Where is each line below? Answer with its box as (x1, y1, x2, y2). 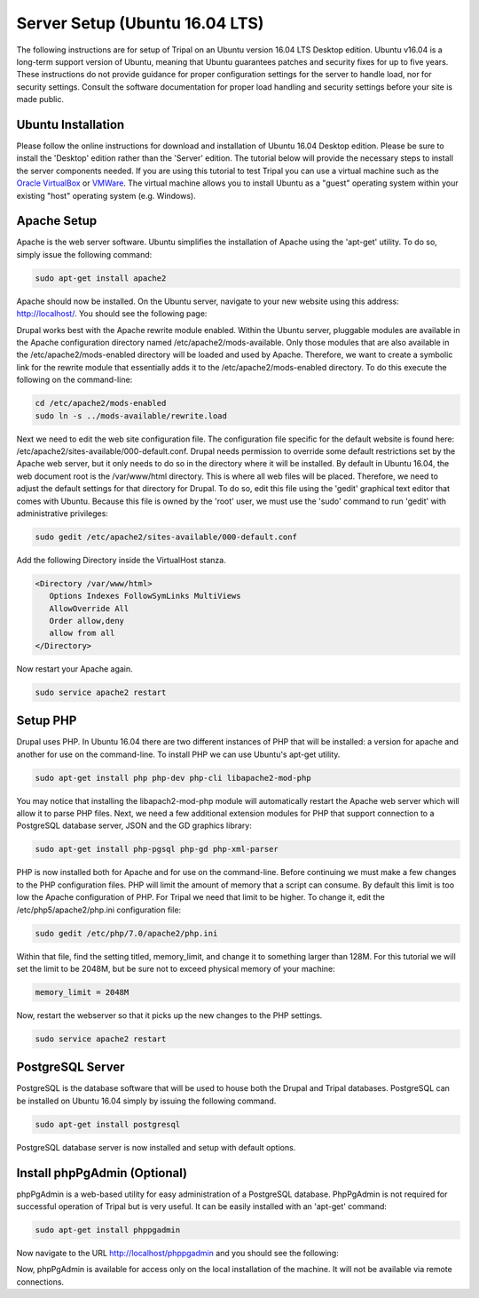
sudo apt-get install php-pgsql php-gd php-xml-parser (35, 844, 279, 855)
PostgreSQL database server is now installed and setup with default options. (16, 1142, 296, 1152)
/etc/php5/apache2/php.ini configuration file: (16, 904, 182, 915)
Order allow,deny (49, 616, 124, 626)
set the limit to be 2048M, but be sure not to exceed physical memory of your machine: (16, 963, 336, 974)
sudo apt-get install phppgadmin (35, 1225, 181, 1235)
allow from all (49, 628, 115, 639)
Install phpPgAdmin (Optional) (16, 1165, 188, 1181)
